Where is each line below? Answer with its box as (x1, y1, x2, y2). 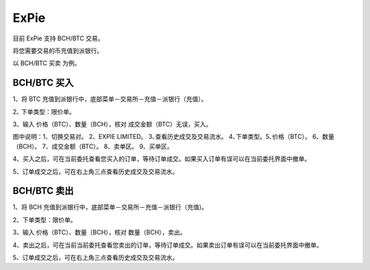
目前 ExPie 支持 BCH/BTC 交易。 (12, 34, 104, 42)
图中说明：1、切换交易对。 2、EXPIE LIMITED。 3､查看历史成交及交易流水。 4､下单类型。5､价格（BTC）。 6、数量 (12, 133, 335, 141)
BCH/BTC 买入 (12, 77, 74, 89)
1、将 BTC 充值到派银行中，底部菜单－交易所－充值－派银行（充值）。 (12, 95, 208, 103)
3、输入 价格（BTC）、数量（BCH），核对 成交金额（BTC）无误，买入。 (12, 120, 212, 129)
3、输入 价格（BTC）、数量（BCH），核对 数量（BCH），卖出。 (12, 228, 186, 237)
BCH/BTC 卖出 (12, 185, 74, 197)
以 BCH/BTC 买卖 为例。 (12, 59, 81, 68)
